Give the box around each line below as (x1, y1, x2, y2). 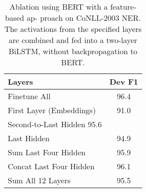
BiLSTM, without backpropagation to (8, 45, 138, 57)
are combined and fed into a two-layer (8, 34, 137, 45)
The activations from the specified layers (4, 23, 142, 34)
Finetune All (8, 90, 51, 102)
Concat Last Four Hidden (8, 161, 95, 172)
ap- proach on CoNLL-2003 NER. (27, 12, 141, 23)
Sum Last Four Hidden (8, 147, 86, 158)
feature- (110, 1, 137, 12)
